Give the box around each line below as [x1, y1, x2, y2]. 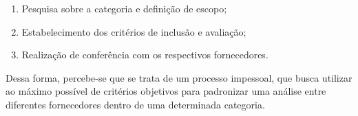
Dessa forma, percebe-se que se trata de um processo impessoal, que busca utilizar [6, 70, 352, 84]
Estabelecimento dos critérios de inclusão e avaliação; [21, 24, 246, 38]
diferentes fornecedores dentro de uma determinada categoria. [6, 97, 265, 111]
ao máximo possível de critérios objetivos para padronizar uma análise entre [6, 84, 326, 98]
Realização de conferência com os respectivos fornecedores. [21, 47, 268, 62]
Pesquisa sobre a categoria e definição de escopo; [21, 1, 227, 15]
